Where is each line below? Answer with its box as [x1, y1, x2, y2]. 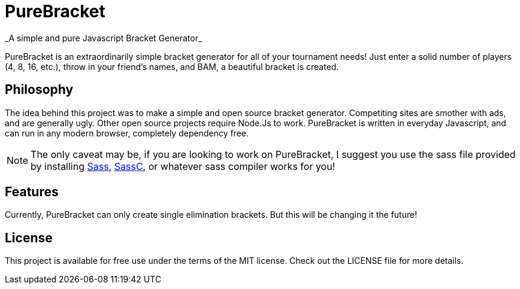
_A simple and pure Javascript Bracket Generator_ [5, 32, 202, 43]
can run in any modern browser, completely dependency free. [5, 127, 249, 138]
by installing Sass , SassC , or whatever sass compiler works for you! [31, 160, 335, 172]
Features [5, 184, 59, 200]
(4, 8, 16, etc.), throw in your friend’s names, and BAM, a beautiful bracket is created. [5, 61, 339, 72]
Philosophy [5, 82, 74, 98]
